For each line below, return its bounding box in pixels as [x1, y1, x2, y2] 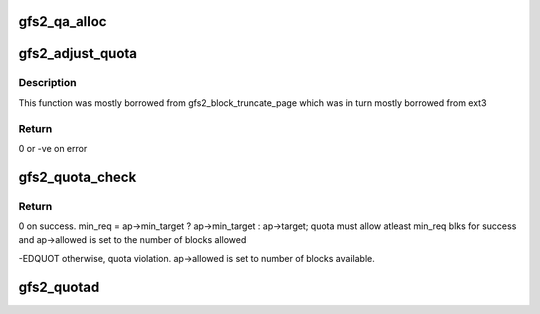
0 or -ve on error [18, 142, 88, 154]
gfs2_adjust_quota [18, 45, 138, 62]
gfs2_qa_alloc [18, 13, 107, 30]
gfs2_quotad [18, 278, 100, 295]
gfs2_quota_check [18, 168, 137, 185]
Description [18, 76, 77, 90]
